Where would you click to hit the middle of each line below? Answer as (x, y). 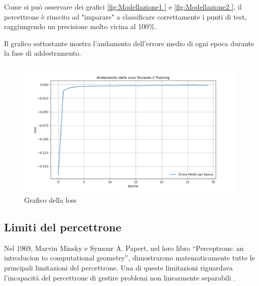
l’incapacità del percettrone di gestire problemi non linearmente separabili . (120, 277)
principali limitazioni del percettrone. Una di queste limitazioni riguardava (118, 267)
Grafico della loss (50, 199)
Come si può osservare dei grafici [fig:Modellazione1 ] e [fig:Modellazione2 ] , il (123, 7)
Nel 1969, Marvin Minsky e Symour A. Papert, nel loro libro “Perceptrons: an (124, 248)
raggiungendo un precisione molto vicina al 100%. (80, 26)
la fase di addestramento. (43, 53)
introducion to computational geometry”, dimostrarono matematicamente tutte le (129, 258)
